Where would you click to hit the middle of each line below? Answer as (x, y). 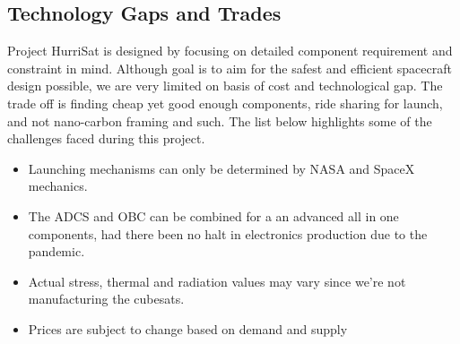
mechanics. (58, 186)
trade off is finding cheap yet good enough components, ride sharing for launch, (225, 103)
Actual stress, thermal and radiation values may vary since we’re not (217, 281)
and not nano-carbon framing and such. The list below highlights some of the (220, 120)
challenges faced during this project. (106, 138)
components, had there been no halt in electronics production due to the (228, 233)
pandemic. (56, 251)
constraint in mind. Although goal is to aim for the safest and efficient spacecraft (230, 68)
